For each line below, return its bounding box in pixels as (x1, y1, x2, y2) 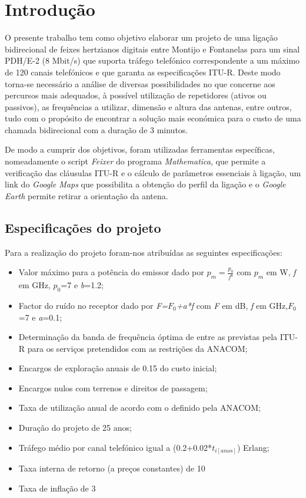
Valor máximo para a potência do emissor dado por (18, 266, 204, 278)
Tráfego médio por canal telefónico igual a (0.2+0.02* (18, 441, 212, 453)
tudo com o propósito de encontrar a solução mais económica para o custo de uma (5, 112, 301, 124)
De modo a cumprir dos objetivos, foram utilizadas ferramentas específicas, (5, 143, 275, 156)
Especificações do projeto (5, 218, 161, 236)
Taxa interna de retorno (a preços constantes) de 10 (18, 462, 205, 474)
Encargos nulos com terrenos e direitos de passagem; (18, 381, 208, 394)
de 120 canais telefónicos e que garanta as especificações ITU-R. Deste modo (5, 65, 281, 78)
